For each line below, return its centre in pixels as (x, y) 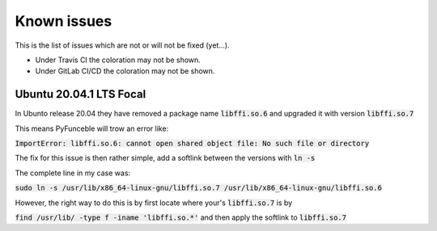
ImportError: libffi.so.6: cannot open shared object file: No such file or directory (192, 144)
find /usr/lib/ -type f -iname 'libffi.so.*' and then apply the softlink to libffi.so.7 (181, 217)
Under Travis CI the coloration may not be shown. (118, 60)
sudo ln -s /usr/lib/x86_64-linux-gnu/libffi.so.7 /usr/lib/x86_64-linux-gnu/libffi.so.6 (198, 188)
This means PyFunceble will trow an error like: (92, 128)
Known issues (64, 21)
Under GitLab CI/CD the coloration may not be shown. (125, 71)
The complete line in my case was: (73, 173)
